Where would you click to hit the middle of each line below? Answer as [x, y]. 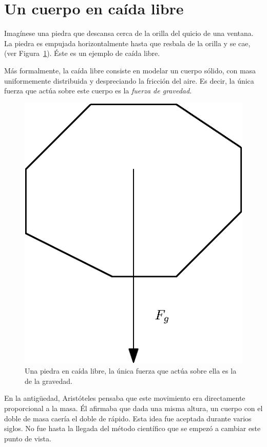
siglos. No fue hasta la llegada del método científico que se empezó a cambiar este [132, 428]
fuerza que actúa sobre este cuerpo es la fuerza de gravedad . [98, 91]
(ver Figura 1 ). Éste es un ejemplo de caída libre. [82, 53]
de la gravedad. [49, 381]
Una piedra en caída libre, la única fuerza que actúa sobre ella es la [131, 371]
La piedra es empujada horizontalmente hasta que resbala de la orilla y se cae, [127, 43]
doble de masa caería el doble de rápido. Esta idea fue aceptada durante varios [128, 418]
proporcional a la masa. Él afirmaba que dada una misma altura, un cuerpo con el [133, 408]
